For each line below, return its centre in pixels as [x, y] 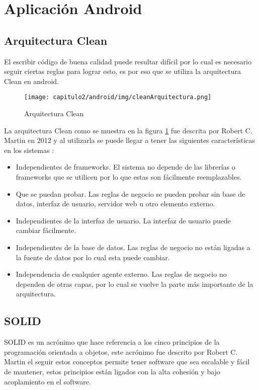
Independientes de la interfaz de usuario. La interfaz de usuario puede [123, 220]
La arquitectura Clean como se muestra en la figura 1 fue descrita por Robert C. [128, 130]
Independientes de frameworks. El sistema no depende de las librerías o [125, 167]
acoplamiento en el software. [48, 381]
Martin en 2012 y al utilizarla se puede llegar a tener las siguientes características [129, 140]
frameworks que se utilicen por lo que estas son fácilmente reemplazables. [129, 176]
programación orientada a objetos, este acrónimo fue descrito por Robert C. [121, 352]
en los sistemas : [29, 150]
